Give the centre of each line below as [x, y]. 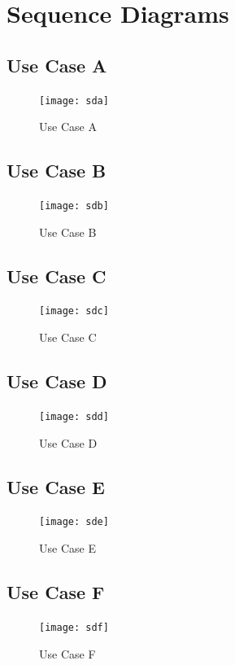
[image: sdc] [74, 311]
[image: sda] [74, 101]
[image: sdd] [74, 416]
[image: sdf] [74, 627]
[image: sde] [74, 522]
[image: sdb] [74, 206]
